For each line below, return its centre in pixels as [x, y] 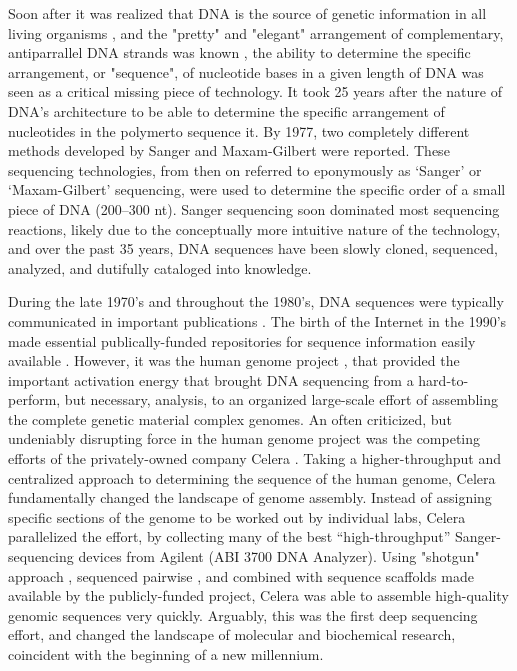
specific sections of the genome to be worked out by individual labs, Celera [237, 516]
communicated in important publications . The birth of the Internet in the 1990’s [257, 320]
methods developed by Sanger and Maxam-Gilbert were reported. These [229, 150]
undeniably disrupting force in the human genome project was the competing [244, 438]
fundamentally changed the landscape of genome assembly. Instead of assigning [250, 497]
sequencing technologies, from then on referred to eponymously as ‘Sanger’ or [245, 169]
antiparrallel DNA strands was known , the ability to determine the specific [239, 52]
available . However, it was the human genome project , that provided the [234, 360]
